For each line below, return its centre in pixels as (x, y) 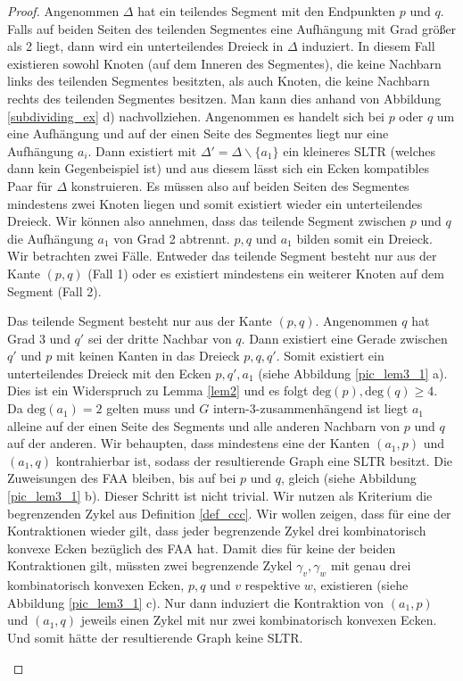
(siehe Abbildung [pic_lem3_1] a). (353, 373)
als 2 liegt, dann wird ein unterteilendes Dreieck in (145, 46)
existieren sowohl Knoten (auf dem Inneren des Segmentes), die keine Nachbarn (224, 63)
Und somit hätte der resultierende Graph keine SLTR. (155, 637)
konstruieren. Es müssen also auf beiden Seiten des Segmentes (240, 185)
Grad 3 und (39, 338)
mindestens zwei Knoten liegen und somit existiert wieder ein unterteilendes (215, 203)
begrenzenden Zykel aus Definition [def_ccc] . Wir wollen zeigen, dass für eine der (229, 513)
